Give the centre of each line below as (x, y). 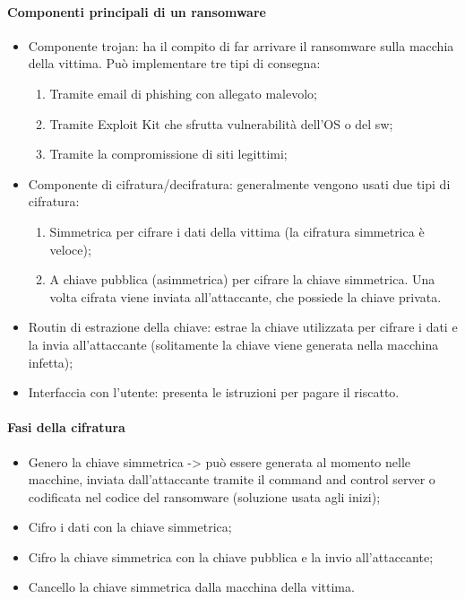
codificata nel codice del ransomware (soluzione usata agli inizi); (204, 496)
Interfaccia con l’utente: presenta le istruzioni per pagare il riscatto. (214, 392)
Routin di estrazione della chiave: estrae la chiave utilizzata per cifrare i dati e (243, 327)
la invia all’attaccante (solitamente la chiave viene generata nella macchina (233, 344)
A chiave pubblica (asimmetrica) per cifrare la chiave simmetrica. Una (242, 279)
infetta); (51, 362)
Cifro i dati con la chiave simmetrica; (130, 527)
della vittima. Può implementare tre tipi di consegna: (174, 63)
